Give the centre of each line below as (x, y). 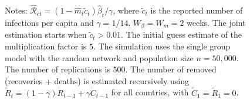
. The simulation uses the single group (162, 46)
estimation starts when (46, 34)
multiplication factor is (46, 46)
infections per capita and (49, 23)
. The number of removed (171, 69)
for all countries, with (150, 92)
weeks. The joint (216, 23)
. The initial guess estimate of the (182, 34)
